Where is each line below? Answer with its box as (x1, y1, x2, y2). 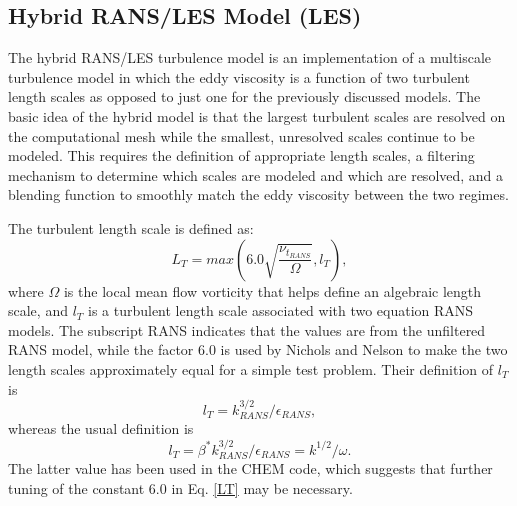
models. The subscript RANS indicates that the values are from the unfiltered (8, 319, 486, 340)
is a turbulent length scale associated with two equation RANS (87, 300, 474, 321)
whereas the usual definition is (8, 418, 194, 439)
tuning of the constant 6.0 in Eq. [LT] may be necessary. (8, 477, 353, 498)
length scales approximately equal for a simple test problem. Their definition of (8, 358, 494, 379)
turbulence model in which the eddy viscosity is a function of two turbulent (8, 66, 470, 87)
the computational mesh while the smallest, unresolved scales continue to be (8, 125, 475, 146)
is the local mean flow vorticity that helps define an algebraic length (63, 280, 482, 301)
